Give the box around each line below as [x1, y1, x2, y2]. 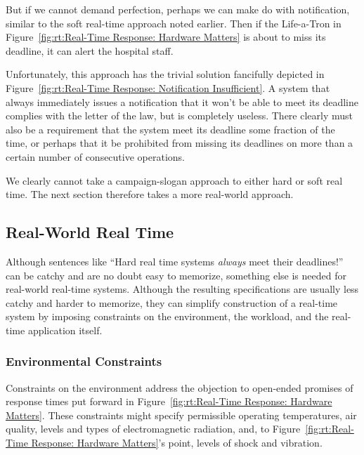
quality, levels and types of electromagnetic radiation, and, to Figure [6, 421, 301, 436]
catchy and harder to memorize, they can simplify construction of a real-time [6, 295, 338, 310]
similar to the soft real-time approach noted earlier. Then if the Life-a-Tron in [6, 15, 342, 30]
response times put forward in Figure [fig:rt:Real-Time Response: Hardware [6, 394, 332, 409]
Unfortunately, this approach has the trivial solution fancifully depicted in [6, 67, 325, 81]
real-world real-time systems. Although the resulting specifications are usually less [6, 282, 359, 296]
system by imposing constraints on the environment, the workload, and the [6, 309, 329, 324]
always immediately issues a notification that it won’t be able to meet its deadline [6, 94, 359, 109]
